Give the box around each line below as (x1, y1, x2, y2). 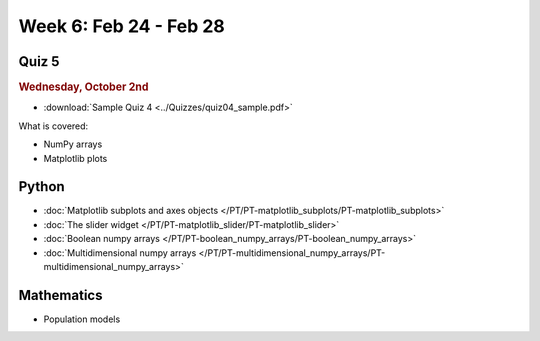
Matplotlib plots (43, 152, 108, 164)
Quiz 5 (18, 53, 60, 70)
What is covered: (18, 120, 89, 132)
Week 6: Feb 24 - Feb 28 (18, 15, 225, 37)
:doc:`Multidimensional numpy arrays (43, 246, 197, 259)
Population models (43, 313, 121, 325)
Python (18, 178, 65, 195)
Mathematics (18, 286, 103, 304)
